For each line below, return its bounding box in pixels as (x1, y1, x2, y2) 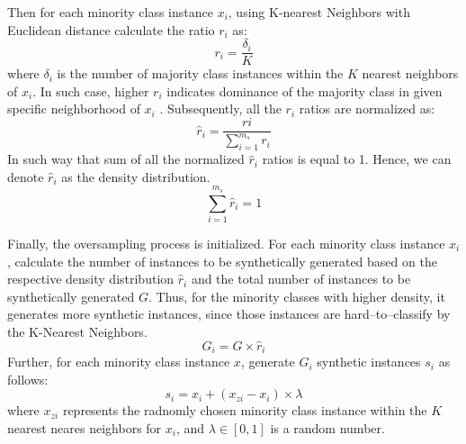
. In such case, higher (32, 81, 149, 100)
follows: (7, 369, 49, 388)
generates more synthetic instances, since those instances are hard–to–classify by (7, 304, 451, 323)
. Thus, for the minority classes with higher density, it (148, 286, 445, 305)
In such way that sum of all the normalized (7, 150, 245, 168)
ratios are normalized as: (299, 99, 435, 118)
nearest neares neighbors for (7, 418, 162, 437)
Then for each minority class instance (7, 3, 213, 21)
